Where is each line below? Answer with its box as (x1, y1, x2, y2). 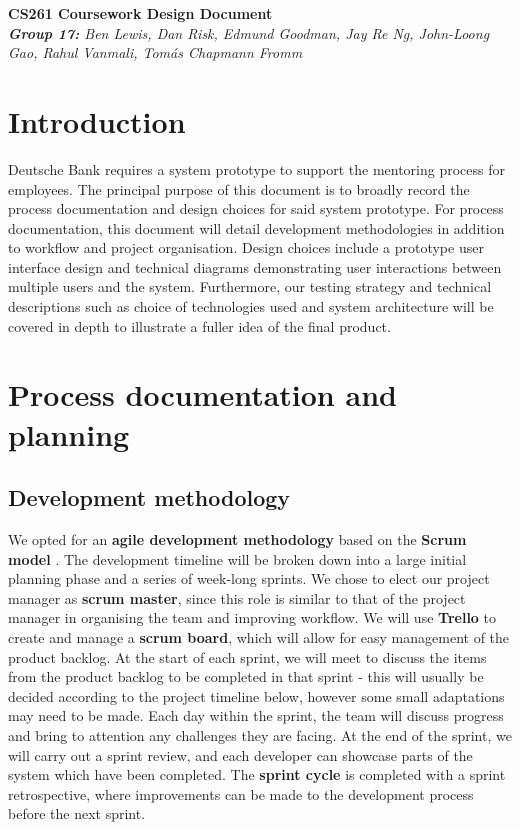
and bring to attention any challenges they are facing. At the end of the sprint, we (8, 724, 512, 745)
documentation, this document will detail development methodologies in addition (8, 217, 505, 238)
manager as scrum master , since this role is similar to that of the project (8, 587, 466, 608)
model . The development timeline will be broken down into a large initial (8, 548, 467, 569)
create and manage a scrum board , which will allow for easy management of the (8, 626, 510, 647)
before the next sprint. (8, 803, 146, 824)
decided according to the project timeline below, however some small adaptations (8, 685, 505, 706)
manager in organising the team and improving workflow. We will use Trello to (8, 607, 497, 628)
